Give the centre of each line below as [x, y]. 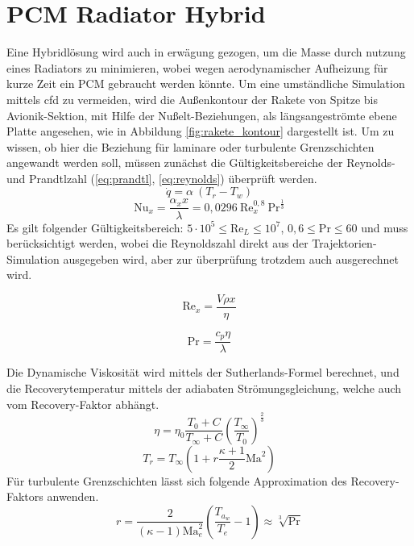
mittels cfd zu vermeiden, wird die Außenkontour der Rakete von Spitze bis [192, 99]
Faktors [25, 496]
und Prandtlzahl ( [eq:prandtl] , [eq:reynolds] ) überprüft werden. [162, 178]
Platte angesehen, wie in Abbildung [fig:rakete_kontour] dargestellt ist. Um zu [201, 131]
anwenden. [73, 496]
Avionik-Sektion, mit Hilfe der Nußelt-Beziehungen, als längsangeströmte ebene [202, 115]
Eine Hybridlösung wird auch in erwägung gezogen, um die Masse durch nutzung [206, 52]
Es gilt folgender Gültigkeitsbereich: [95, 227]
